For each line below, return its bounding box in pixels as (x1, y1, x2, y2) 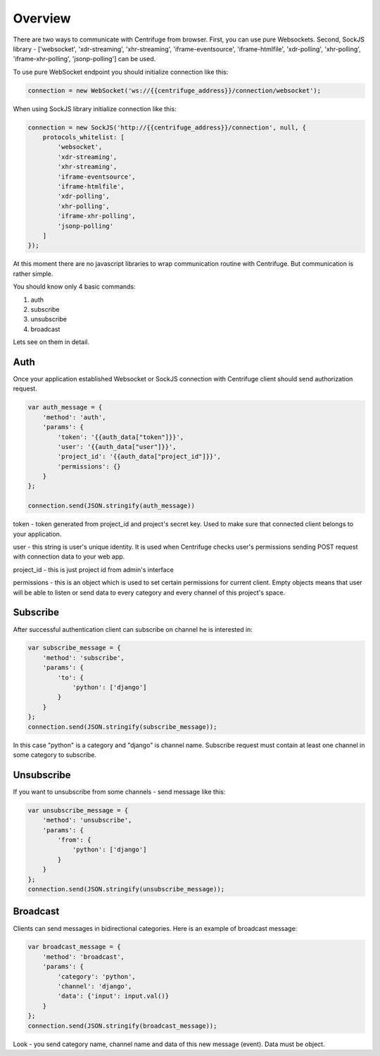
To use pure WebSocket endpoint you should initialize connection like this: (13, 68, 229, 76)
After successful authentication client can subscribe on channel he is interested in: (13, 625, 253, 633)
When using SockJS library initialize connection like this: (13, 104, 177, 113)
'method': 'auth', (42, 413, 106, 421)
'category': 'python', (57, 972, 137, 981)
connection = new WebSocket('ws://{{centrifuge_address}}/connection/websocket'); (27, 87, 322, 94)
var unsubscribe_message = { (27, 806, 129, 814)
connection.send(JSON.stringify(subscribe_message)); (27, 723, 217, 731)
